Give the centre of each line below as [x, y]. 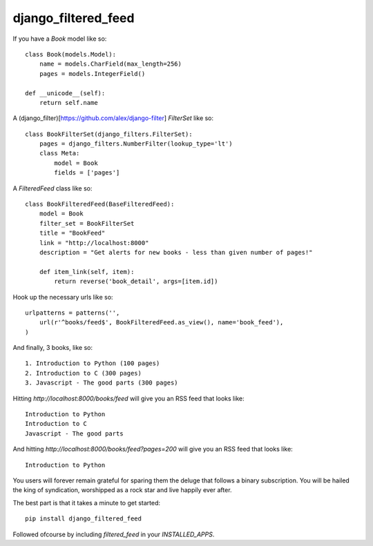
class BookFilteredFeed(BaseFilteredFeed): [100, 204]
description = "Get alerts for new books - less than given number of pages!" [176, 252]
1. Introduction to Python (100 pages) [93, 363]
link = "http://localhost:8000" [94, 243]
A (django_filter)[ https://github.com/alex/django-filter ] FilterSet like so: [113, 118]
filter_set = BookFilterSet [87, 223]
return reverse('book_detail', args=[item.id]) [136, 282]
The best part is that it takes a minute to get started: [87, 503]
